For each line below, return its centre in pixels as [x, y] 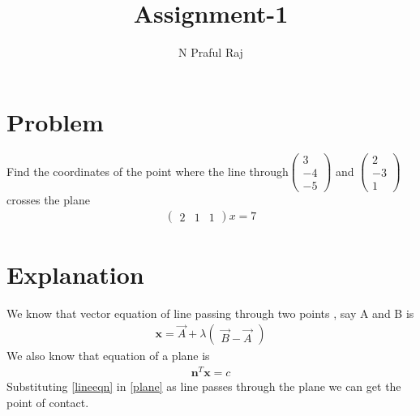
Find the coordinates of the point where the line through [148, 171]
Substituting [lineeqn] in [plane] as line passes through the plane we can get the [204, 386]
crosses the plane [48, 199]
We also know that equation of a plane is [108, 356]
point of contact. [48, 402]
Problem [55, 121]
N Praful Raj [211, 52]
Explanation [75, 274]
